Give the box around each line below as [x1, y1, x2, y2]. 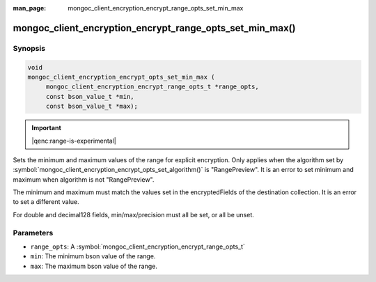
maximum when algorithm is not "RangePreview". [13, 175, 155, 184]
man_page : [13, 4, 47, 12]
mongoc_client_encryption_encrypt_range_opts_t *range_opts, [45, 83, 259, 91]
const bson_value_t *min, [45, 93, 135, 100]
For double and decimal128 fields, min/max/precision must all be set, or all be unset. [13, 210, 254, 219]
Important [31, 124, 62, 132]
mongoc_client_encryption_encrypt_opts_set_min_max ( [27, 73, 215, 81]
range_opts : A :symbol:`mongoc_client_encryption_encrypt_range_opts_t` [30, 242, 245, 251]
